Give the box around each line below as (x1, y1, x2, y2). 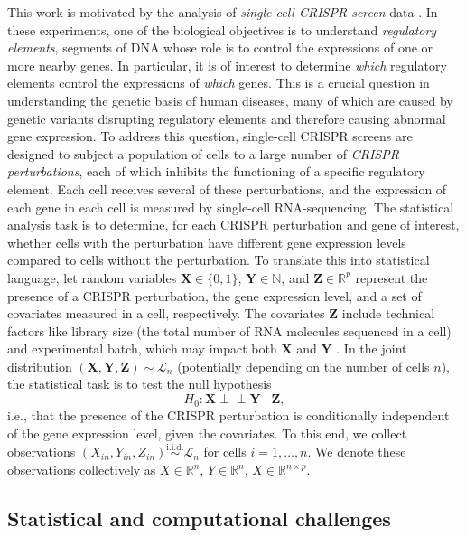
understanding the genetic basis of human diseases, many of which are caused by (7, 90, 453, 109)
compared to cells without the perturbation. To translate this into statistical (7, 250, 430, 269)
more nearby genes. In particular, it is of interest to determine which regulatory (7, 55, 447, 74)
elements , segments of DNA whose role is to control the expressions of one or (7, 38, 433, 57)
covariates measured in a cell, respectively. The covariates (7, 304, 325, 323)
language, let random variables (7, 268, 177, 287)
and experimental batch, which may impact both (7, 339, 277, 358)
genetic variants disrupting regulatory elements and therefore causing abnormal (7, 108, 446, 127)
